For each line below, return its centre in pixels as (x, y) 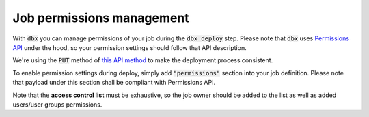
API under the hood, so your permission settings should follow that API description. (129, 47)
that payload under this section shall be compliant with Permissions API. (114, 83)
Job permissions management (101, 18)
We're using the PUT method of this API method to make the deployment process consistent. (143, 60)
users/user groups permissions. (57, 104)
